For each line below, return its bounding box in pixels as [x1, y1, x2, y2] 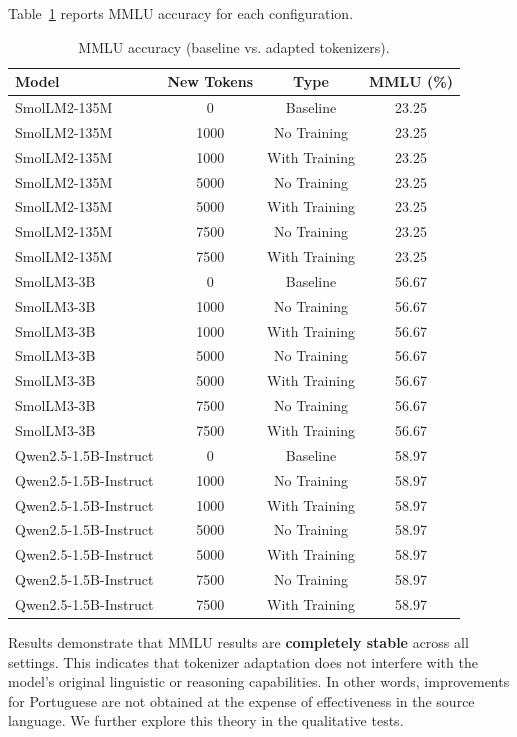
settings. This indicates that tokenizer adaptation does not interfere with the [8, 651, 478, 672]
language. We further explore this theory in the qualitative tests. [8, 710, 404, 731]
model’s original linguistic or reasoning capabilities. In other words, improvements [8, 671, 510, 692]
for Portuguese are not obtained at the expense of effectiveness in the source [8, 690, 475, 711]
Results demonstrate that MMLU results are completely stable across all [8, 632, 469, 652]
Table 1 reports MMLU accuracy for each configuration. [8, 3, 354, 23]
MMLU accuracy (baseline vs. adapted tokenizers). [78, 36, 390, 57]
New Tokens [167, 71, 253, 92]
